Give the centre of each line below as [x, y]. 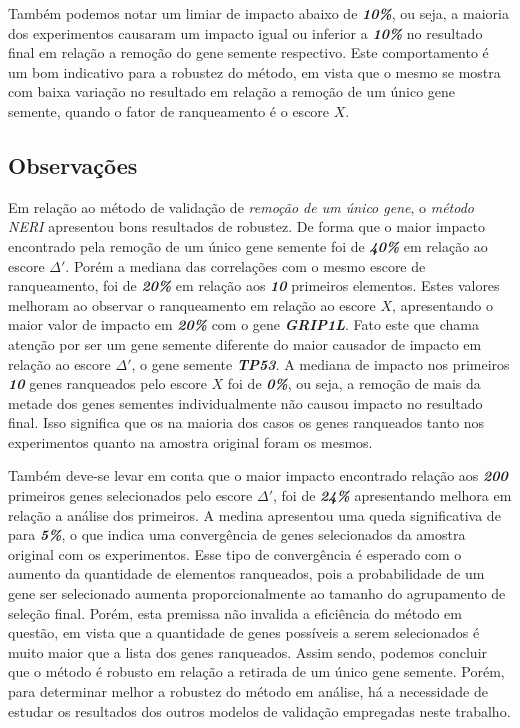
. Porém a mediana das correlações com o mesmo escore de [245, 265]
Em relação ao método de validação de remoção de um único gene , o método [241, 206]
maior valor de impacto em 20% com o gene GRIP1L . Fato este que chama [243, 324]
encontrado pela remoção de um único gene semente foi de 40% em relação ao [248, 245]
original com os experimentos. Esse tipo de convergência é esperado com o [235, 553]
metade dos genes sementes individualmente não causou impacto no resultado [245, 402]
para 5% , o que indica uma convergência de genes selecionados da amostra [237, 534]
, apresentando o [442, 304]
